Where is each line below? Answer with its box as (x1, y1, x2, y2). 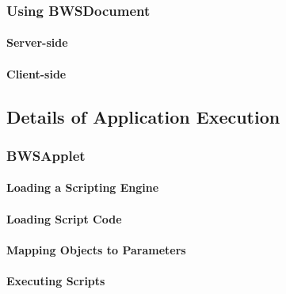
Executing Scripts (6, 273, 105, 288)
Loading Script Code (6, 210, 122, 227)
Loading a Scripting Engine (6, 179, 159, 196)
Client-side (6, 65, 67, 82)
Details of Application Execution (6, 104, 280, 128)
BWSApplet (6, 145, 86, 165)
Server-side (6, 34, 68, 51)
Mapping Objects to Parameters (6, 241, 186, 258)
